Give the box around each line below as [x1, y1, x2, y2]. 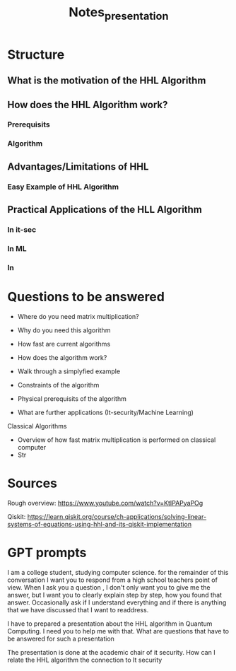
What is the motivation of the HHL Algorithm [7, 75, 206, 87]
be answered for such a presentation [7, 634, 115, 643]
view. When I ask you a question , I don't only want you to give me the [7, 583, 211, 591]
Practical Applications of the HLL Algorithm [7, 204, 203, 216]
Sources [7, 475, 58, 491]
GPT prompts [7, 544, 87, 561]
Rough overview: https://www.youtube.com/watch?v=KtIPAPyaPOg [7, 498, 203, 507]
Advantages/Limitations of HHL [7, 161, 149, 173]
